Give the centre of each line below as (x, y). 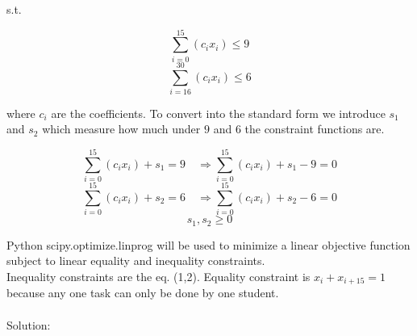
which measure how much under (121, 129)
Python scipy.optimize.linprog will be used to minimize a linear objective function (208, 244)
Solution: (29, 324)
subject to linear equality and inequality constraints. (136, 260)
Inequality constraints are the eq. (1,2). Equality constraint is (158, 276)
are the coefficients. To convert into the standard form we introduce (218, 113)
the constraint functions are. (315, 129)
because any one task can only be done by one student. (143, 293)
